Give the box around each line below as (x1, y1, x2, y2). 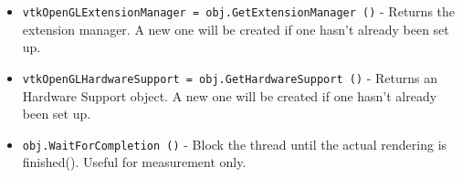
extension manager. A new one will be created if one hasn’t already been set (22, 19, 449, 38)
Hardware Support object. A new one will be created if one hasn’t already (22, 86, 437, 105)
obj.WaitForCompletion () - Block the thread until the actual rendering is (22, 134, 447, 153)
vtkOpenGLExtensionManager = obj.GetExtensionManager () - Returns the (22, 2, 456, 20)
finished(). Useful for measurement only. (22, 152, 247, 172)
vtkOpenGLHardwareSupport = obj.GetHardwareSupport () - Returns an (22, 68, 438, 87)
